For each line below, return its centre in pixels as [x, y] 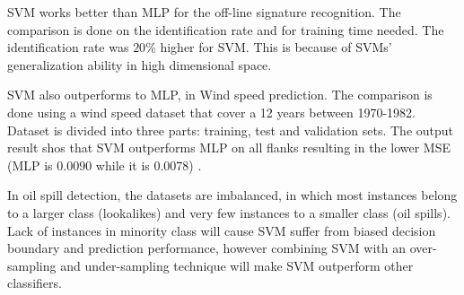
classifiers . [35, 283]
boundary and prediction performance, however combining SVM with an [206, 248]
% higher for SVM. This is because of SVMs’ [269, 47]
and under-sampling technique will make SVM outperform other [237, 265]
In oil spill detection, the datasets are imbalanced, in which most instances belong [232, 195]
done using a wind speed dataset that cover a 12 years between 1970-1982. [211, 112]
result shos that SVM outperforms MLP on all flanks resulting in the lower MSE [229, 147]
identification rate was [68, 47]
